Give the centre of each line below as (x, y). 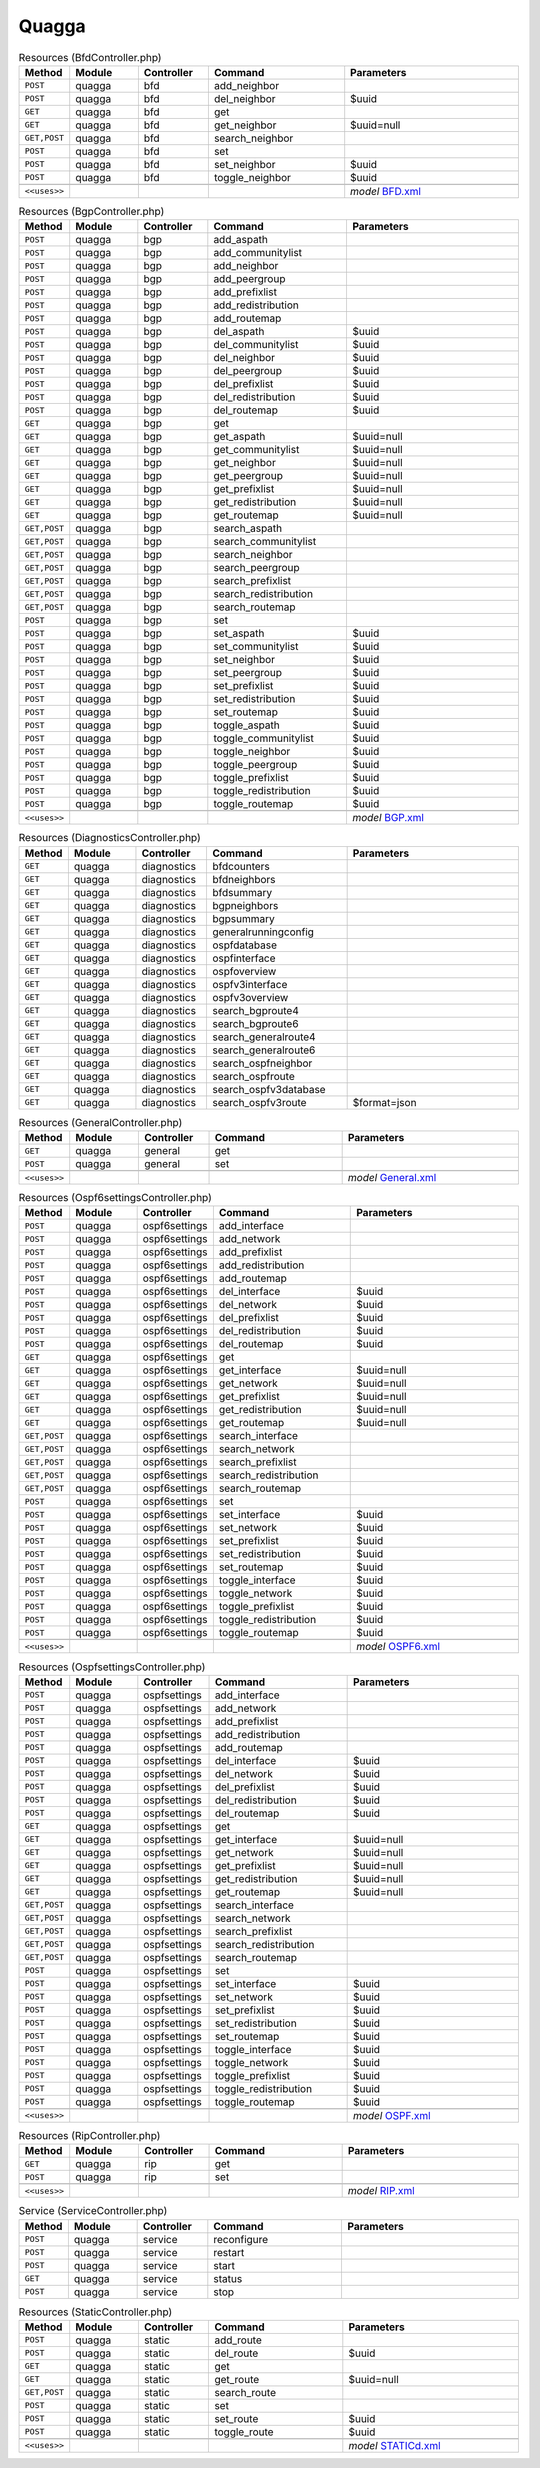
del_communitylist (256, 345)
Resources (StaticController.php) (95, 2312)
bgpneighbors (245, 905)
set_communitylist (256, 647)
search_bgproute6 (255, 1023)
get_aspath (239, 437)
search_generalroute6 (263, 1050)
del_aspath (239, 332)
